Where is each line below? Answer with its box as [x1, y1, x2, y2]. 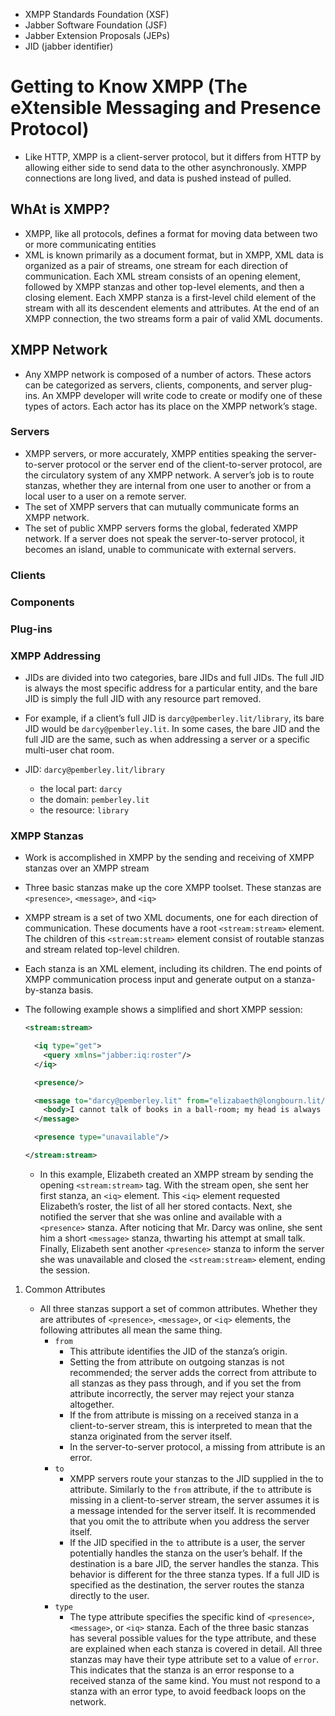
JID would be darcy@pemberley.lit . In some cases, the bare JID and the [24, 722, 321, 734]
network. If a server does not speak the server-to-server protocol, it [24, 532, 305, 544]
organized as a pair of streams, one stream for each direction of [24, 259, 289, 271]
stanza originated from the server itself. [69, 1430, 233, 1442]
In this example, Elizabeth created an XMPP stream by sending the [39, 1168, 314, 1180]
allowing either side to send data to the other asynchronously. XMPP [24, 161, 307, 173]
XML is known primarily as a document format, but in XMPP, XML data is [24, 249, 324, 261]
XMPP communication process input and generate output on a [24, 974, 282, 986]
